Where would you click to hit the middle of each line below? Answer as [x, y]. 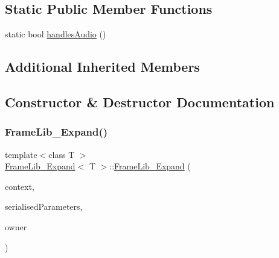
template [21, 154]
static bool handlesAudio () [56, 34]
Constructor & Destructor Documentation [140, 102]
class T [62, 154]
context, [20, 186]
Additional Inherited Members [102, 67]
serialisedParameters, [44, 206]
